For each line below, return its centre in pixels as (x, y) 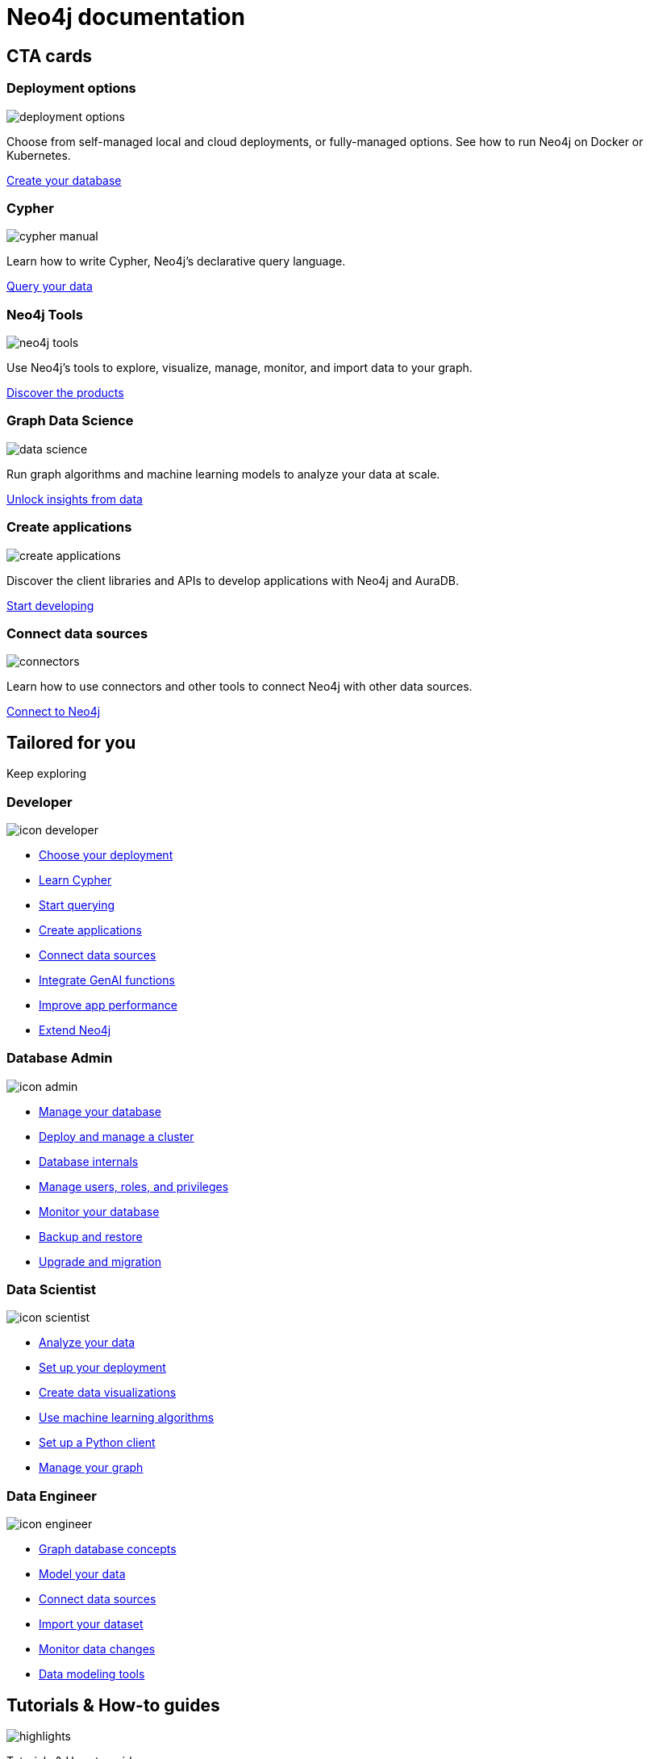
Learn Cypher (75, 879)
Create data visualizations (108, 1393)
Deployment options (71, 88)
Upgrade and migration (100, 1261)
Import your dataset (91, 1624)
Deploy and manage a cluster (117, 1136)
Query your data (50, 286)
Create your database (64, 180)
